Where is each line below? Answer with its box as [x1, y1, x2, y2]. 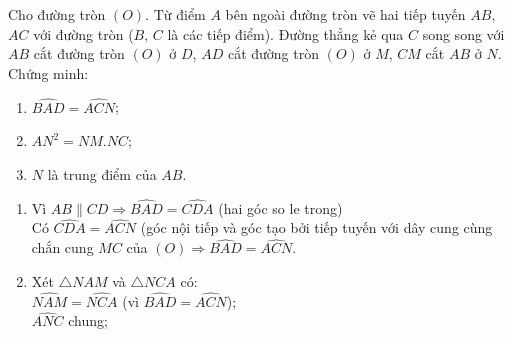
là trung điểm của [47, 163, 157, 184]
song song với [422, 23, 505, 44]
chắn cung [31, 237, 94, 258]
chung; [68, 310, 108, 331]
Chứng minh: [8, 62, 89, 83]
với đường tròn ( [33, 23, 134, 44]
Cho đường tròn [8, 4, 106, 24]
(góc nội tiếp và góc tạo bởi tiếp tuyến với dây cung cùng [140, 217, 493, 238]
